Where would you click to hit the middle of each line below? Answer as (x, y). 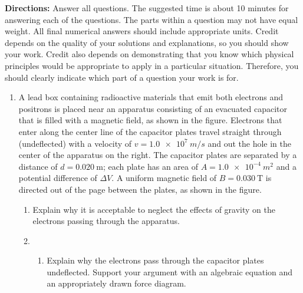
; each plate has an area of (150, 166)
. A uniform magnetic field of (164, 178)
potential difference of (58, 178)
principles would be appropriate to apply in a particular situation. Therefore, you (152, 65)
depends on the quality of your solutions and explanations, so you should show (147, 42)
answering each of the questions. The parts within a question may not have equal (151, 19)
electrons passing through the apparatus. (106, 221)
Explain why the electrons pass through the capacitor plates (155, 260)
